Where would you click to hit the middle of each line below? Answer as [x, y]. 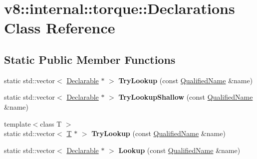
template [17, 123]
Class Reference [60, 28]
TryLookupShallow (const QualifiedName [186, 97]
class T [51, 123]
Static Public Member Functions [90, 59]
